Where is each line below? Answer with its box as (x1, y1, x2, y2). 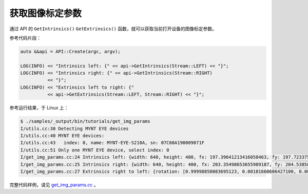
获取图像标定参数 (9, 8, 82, 19)
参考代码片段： (9, 35, 41, 41)
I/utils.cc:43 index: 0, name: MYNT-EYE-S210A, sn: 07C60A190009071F (20, 140, 205, 146)
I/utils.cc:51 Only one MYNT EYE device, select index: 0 (20, 147, 169, 153)
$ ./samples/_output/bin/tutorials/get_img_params (20, 118, 151, 124)
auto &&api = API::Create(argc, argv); (20, 49, 121, 54)
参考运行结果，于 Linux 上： (9, 105, 69, 111)
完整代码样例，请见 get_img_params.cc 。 (9, 182, 99, 188)
